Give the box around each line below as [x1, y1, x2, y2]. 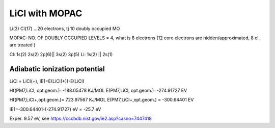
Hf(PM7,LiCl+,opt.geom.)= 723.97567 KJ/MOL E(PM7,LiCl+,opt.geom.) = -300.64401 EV [9, 97, 194, 103]
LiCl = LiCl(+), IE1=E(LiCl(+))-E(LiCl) [9, 78, 85, 84]
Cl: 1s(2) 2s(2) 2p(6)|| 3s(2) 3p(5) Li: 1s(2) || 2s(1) [9, 51, 113, 57]
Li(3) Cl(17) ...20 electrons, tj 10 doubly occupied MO [9, 25, 120, 32]
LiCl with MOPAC [9, 8, 82, 19]
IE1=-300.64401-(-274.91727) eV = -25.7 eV [9, 106, 101, 112]
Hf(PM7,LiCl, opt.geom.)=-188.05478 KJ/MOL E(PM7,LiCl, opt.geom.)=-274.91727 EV [9, 87, 187, 94]
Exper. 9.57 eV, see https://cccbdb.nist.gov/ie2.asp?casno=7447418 [9, 115, 152, 122]
